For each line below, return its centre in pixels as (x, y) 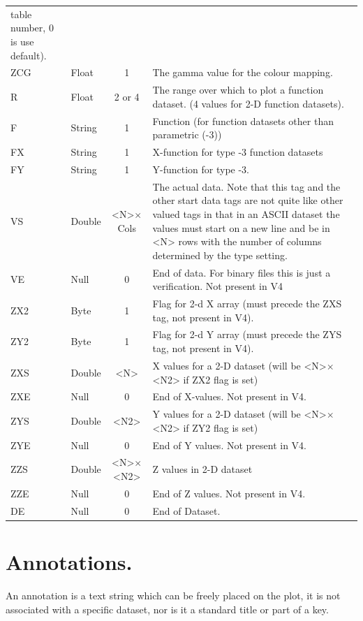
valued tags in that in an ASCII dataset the (246, 213)
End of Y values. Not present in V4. (229, 445)
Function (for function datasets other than (243, 120)
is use (22, 41)
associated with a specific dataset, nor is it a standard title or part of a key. (167, 609)
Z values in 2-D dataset (202, 469)
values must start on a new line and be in (241, 227)
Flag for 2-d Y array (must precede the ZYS (247, 334)
